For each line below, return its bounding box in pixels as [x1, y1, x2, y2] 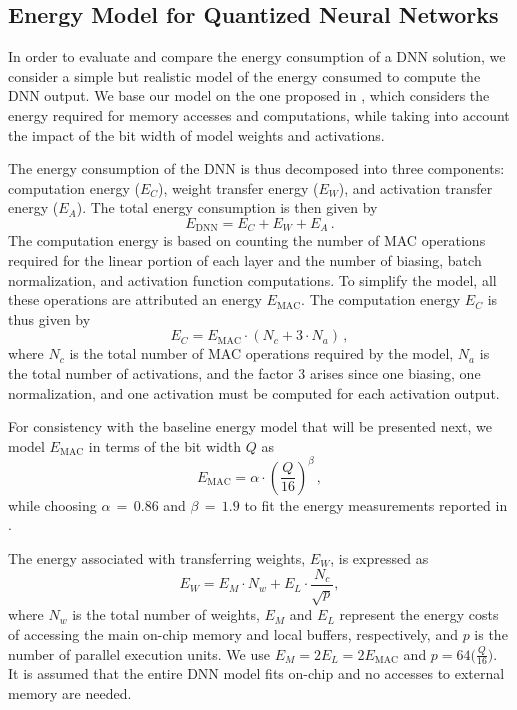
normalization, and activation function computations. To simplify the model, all [8, 269, 497, 290]
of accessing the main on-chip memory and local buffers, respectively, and [8, 624, 458, 645]
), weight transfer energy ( [158, 177, 319, 198]
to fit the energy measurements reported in [244, 494, 508, 515]
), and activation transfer [338, 177, 493, 198]
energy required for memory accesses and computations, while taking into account [8, 104, 510, 125]
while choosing [8, 494, 97, 515]
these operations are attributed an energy [8, 289, 262, 310]
